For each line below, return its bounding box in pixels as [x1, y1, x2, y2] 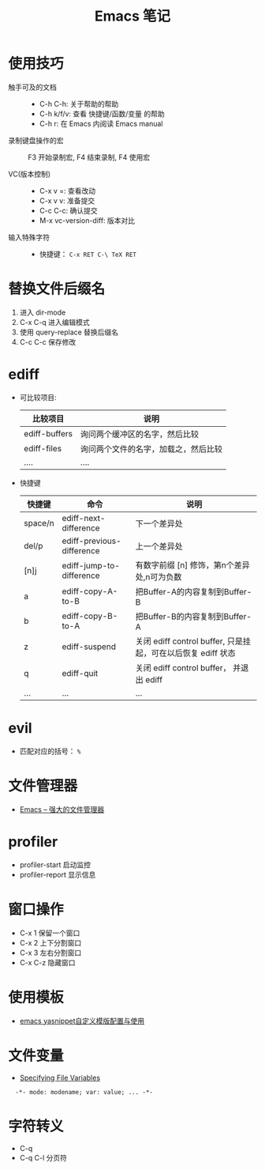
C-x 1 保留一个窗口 [19, 928, 80, 938]
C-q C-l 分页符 [19, 1153, 67, 1163]
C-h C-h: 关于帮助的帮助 [39, 99, 119, 108]
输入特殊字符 [8, 232, 50, 242]
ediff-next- [62, 512, 106, 523]
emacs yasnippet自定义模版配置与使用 [19, 1016, 145, 1025]
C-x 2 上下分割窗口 [19, 938, 82, 947]
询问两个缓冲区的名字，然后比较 [80, 428, 200, 440]
